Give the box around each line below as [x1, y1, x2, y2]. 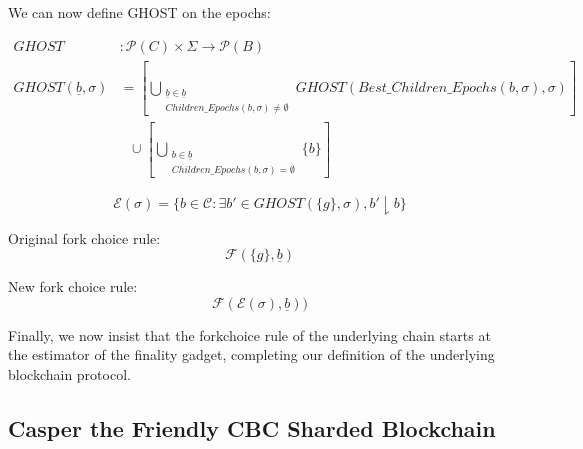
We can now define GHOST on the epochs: [8, 2, 271, 22]
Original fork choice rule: [8, 227, 161, 248]
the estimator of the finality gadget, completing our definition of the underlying [8, 344, 495, 365]
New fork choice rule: [8, 276, 138, 297]
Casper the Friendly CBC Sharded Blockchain [8, 413, 496, 444]
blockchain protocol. [8, 364, 131, 385]
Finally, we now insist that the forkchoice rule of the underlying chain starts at [8, 324, 491, 345]
